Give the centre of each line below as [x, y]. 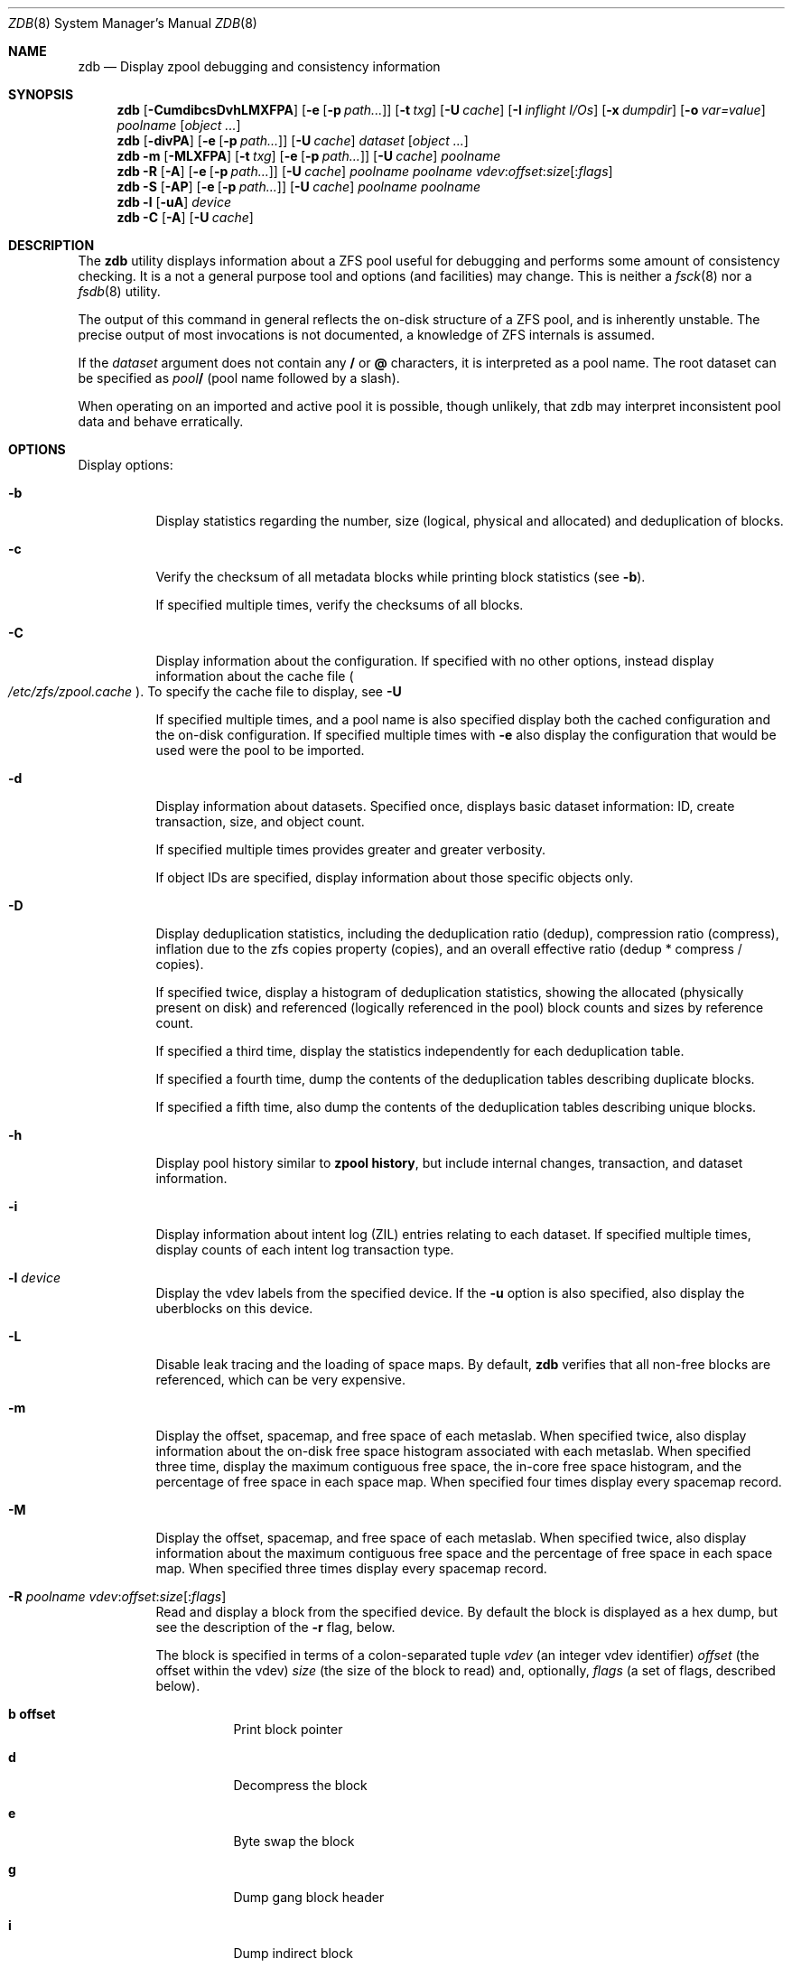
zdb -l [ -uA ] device [174, 202]
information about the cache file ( [255, 676]
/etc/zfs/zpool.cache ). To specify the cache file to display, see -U [205, 691]
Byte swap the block [294, 1841]
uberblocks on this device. [234, 1308]
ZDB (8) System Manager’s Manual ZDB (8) [133, 23]
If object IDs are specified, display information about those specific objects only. [395, 877]
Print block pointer [288, 1729]
